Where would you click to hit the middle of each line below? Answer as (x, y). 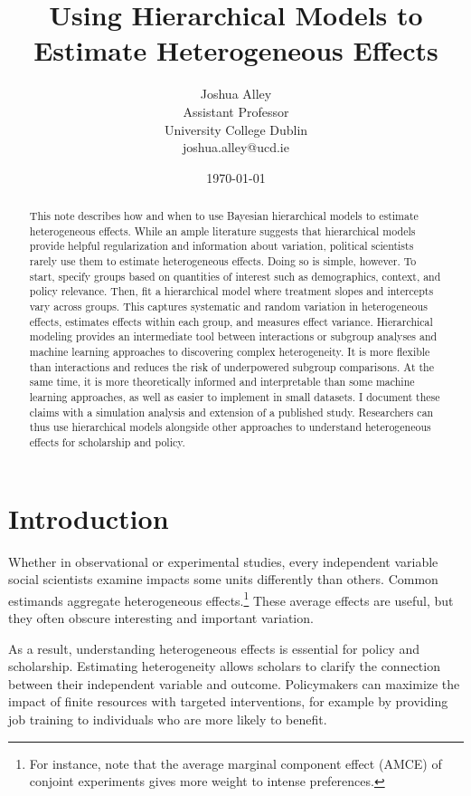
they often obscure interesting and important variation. (161, 617)
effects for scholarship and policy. (107, 441)
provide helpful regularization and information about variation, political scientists (221, 246)
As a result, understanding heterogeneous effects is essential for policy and (214, 648)
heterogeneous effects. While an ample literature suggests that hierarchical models (222, 230)
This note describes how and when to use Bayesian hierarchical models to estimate (224, 216)
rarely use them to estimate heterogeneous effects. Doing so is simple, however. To (223, 261)
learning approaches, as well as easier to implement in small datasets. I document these (235, 396)
